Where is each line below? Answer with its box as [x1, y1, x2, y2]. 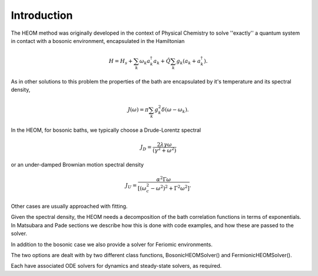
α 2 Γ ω [156, 175, 171, 182]
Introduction [11, 9, 73, 22]
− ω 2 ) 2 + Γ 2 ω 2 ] [150, 184, 190, 191]
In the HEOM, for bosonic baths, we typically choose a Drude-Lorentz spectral [11, 127, 201, 134]
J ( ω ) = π [127, 107, 150, 113]
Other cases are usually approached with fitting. [11, 203, 128, 210]
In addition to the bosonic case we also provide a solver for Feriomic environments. [11, 241, 213, 248]
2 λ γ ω [157, 141, 172, 148]
